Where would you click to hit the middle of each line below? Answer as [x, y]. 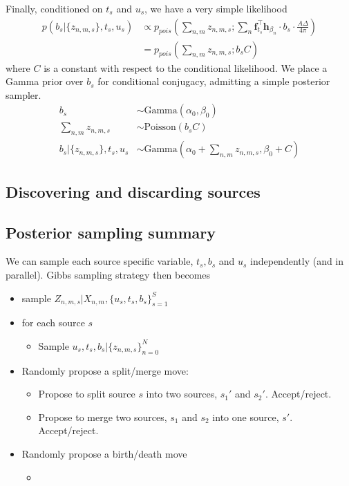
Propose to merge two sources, [103, 417]
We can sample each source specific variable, [100, 261]
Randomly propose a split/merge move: [105, 370]
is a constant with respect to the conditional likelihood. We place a [186, 67]
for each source [53, 323]
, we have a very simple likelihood [216, 8]
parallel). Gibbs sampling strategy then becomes [108, 274]
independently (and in [297, 261]
